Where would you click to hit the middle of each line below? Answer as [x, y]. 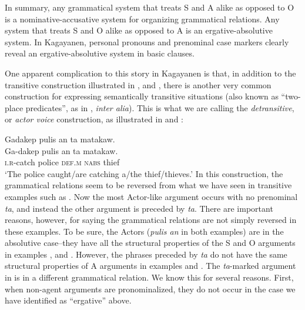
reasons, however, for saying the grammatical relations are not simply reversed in [151, 220]
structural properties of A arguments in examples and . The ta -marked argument [150, 266]
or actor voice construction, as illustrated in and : [94, 119]
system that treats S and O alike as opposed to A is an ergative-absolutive [139, 30]
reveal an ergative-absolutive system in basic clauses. [100, 53]
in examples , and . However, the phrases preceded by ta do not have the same [146, 254]
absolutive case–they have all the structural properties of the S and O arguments [150, 243]
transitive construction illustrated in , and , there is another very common [138, 84]
